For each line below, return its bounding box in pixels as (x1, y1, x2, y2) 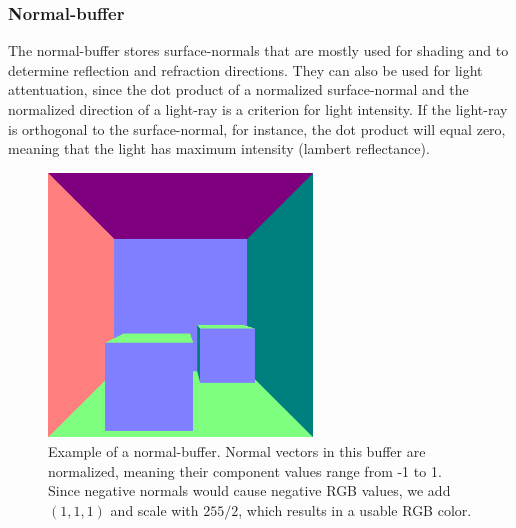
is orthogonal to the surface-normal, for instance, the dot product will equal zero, (8, 118, 506, 139)
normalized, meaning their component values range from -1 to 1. (48, 460, 442, 481)
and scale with (110, 499, 199, 520)
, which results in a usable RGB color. (238, 499, 472, 520)
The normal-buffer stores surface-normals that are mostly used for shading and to (8, 40, 509, 61)
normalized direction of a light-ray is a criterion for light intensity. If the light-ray (8, 99, 508, 119)
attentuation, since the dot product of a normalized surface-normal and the (8, 79, 469, 100)
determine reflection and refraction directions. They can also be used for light (8, 59, 483, 80)
